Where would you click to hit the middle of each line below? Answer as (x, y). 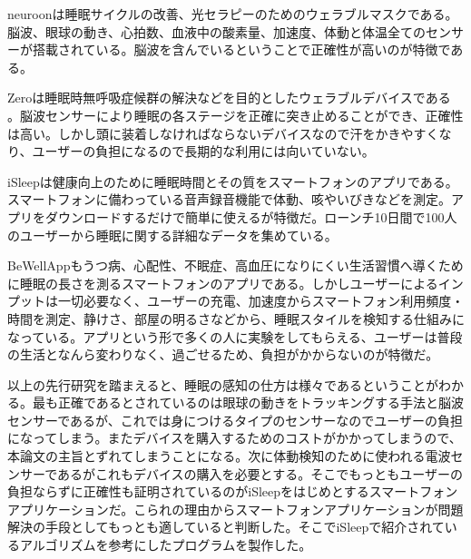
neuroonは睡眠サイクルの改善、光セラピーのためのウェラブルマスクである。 (233, 14)
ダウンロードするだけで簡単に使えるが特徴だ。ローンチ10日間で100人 (251, 216)
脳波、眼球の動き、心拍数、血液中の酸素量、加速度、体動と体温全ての (217, 31)
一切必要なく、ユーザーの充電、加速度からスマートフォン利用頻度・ (261, 301)
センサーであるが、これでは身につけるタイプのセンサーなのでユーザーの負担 (235, 420)
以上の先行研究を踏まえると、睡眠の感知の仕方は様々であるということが (223, 384)
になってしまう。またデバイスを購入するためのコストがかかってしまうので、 (235, 438)
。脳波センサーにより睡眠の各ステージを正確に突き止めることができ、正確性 (235, 115)
